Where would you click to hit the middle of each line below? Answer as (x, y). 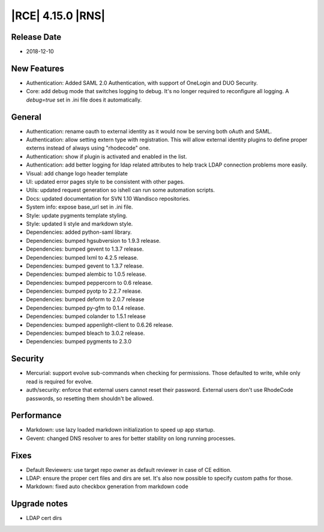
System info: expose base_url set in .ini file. (79, 207)
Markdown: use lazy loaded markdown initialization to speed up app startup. (121, 430)
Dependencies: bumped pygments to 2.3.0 (79, 341)
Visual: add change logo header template (77, 173)
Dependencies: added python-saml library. (79, 232)
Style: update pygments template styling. (77, 215)
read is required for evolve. (59, 381)
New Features (37, 68)
